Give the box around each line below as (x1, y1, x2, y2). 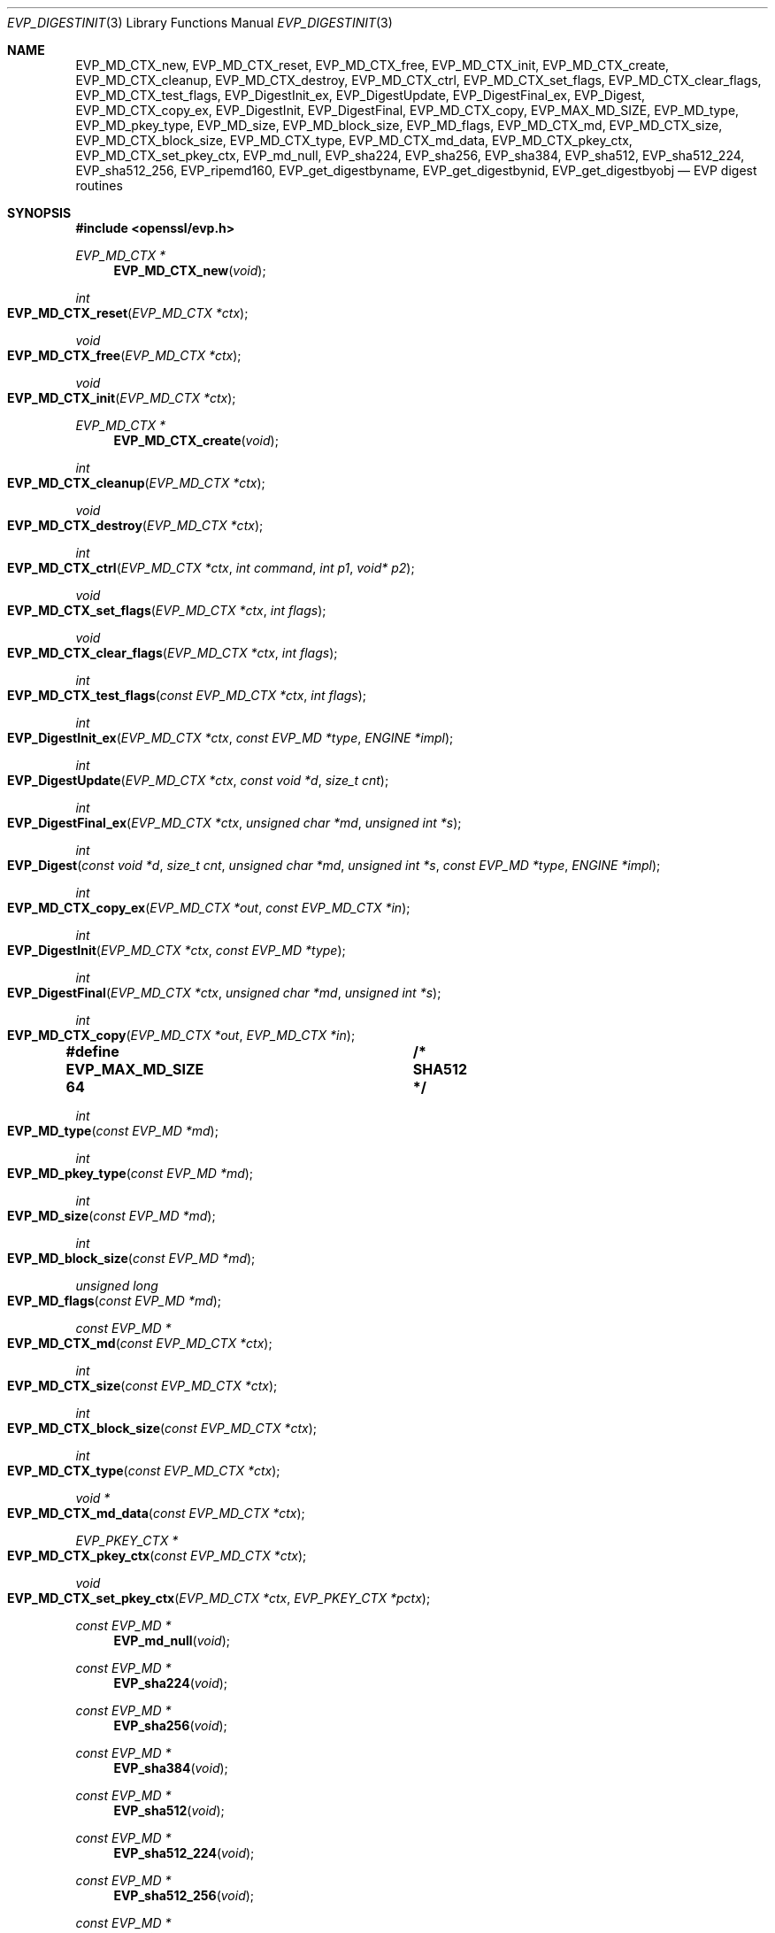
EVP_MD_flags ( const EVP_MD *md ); (7, 1293, 222, 1308)
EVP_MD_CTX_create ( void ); (113, 433, 279, 448)
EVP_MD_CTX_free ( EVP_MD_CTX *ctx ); (7, 348, 242, 363)
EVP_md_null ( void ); (113, 1633, 231, 1648)
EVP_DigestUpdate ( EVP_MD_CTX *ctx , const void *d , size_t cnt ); (7, 773, 389, 788)
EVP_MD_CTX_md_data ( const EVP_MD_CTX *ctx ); (7, 1506, 305, 1521)
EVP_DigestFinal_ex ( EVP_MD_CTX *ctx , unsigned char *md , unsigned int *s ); (7, 815, 462, 830)
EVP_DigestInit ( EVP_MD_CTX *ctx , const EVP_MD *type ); (7, 943, 346, 958)
